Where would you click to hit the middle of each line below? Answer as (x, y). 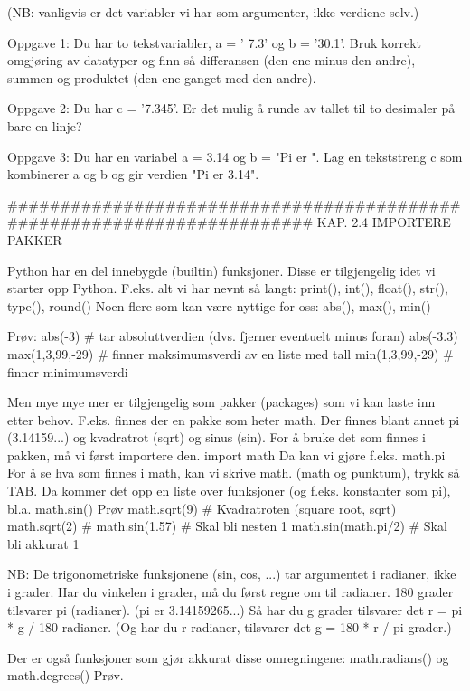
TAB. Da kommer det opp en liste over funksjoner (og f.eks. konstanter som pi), (229, 491)
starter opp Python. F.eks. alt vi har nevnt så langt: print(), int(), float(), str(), (228, 288)
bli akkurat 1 (43, 543)
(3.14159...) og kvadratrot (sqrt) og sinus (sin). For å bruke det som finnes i (216, 437)
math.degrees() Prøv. (66, 675)
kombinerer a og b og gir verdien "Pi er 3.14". (133, 174)
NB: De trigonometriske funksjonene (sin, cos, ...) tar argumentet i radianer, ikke (232, 574)
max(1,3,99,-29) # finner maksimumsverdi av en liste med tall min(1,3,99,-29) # (230, 353)
